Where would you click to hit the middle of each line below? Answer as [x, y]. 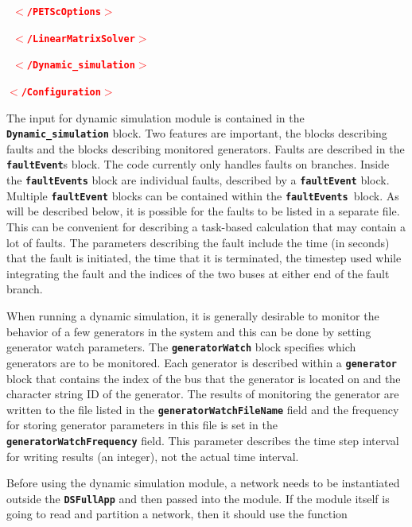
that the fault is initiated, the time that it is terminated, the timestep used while [204, 258]
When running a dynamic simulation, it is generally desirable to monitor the [193, 316]
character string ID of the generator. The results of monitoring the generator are [203, 394]
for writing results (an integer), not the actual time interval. [153, 456]
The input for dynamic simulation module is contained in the [155, 117]
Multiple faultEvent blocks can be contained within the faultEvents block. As [203, 195]
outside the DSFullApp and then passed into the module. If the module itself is [198, 498]
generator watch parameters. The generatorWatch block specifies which [181, 347]
